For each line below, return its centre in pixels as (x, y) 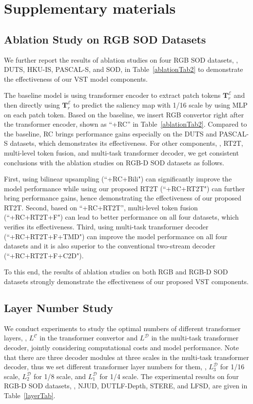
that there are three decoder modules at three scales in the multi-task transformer (126, 357)
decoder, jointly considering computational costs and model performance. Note (121, 348)
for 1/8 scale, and (60, 376)
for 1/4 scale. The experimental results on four (169, 376)
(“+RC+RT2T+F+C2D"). (44, 255)
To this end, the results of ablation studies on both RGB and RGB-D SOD (116, 272)
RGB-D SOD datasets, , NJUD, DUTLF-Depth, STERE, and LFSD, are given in (126, 386)
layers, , (16, 338)
